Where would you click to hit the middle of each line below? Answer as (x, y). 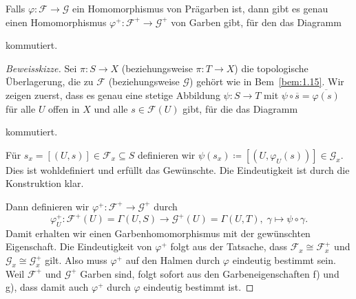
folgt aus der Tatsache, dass (229, 246)
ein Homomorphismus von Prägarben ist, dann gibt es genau (200, 8)
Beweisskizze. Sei (41, 68)
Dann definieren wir (48, 206)
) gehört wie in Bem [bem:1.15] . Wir (267, 81)
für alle (21, 108)
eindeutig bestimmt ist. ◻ (199, 287)
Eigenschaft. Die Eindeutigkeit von (79, 246)
